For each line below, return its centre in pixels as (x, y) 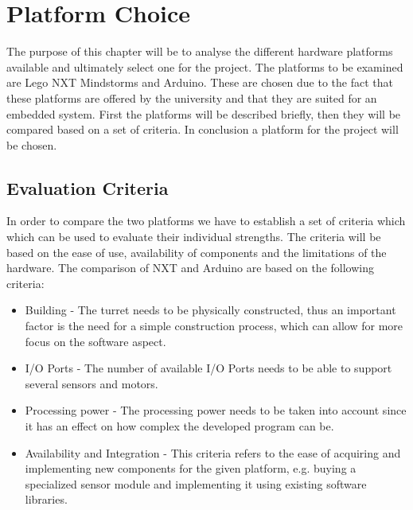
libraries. (46, 499)
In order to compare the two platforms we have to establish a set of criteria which (206, 221)
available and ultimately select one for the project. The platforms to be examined (205, 66)
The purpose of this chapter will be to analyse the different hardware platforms (200, 51)
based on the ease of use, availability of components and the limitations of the (197, 252)
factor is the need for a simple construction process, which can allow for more (214, 326)
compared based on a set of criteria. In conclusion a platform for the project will (203, 129)
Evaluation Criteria (88, 187)
